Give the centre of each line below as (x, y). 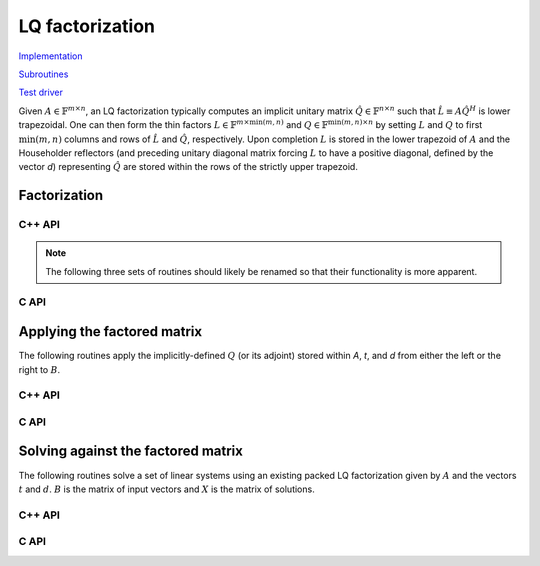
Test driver (41, 92)
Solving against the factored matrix (131, 451)
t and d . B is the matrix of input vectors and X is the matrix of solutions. (166, 489)
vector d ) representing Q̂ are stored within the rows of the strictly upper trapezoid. (188, 167)
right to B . (39, 369)
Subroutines (43, 74)
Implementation (50, 56)
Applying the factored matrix (110, 331)
